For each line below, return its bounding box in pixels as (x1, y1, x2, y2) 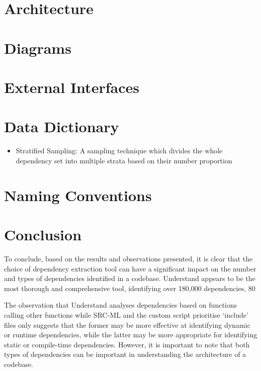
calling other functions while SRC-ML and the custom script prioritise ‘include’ (4, 309, 248, 320)
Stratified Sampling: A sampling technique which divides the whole (16, 145, 223, 156)
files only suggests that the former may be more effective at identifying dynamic (4, 319, 250, 330)
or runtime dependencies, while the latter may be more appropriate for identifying (4, 329, 257, 340)
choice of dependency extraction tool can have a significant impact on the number (4, 263, 256, 273)
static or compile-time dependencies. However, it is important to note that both (4, 339, 250, 349)
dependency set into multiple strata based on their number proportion (16, 155, 232, 165)
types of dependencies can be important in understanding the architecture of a (4, 349, 246, 359)
